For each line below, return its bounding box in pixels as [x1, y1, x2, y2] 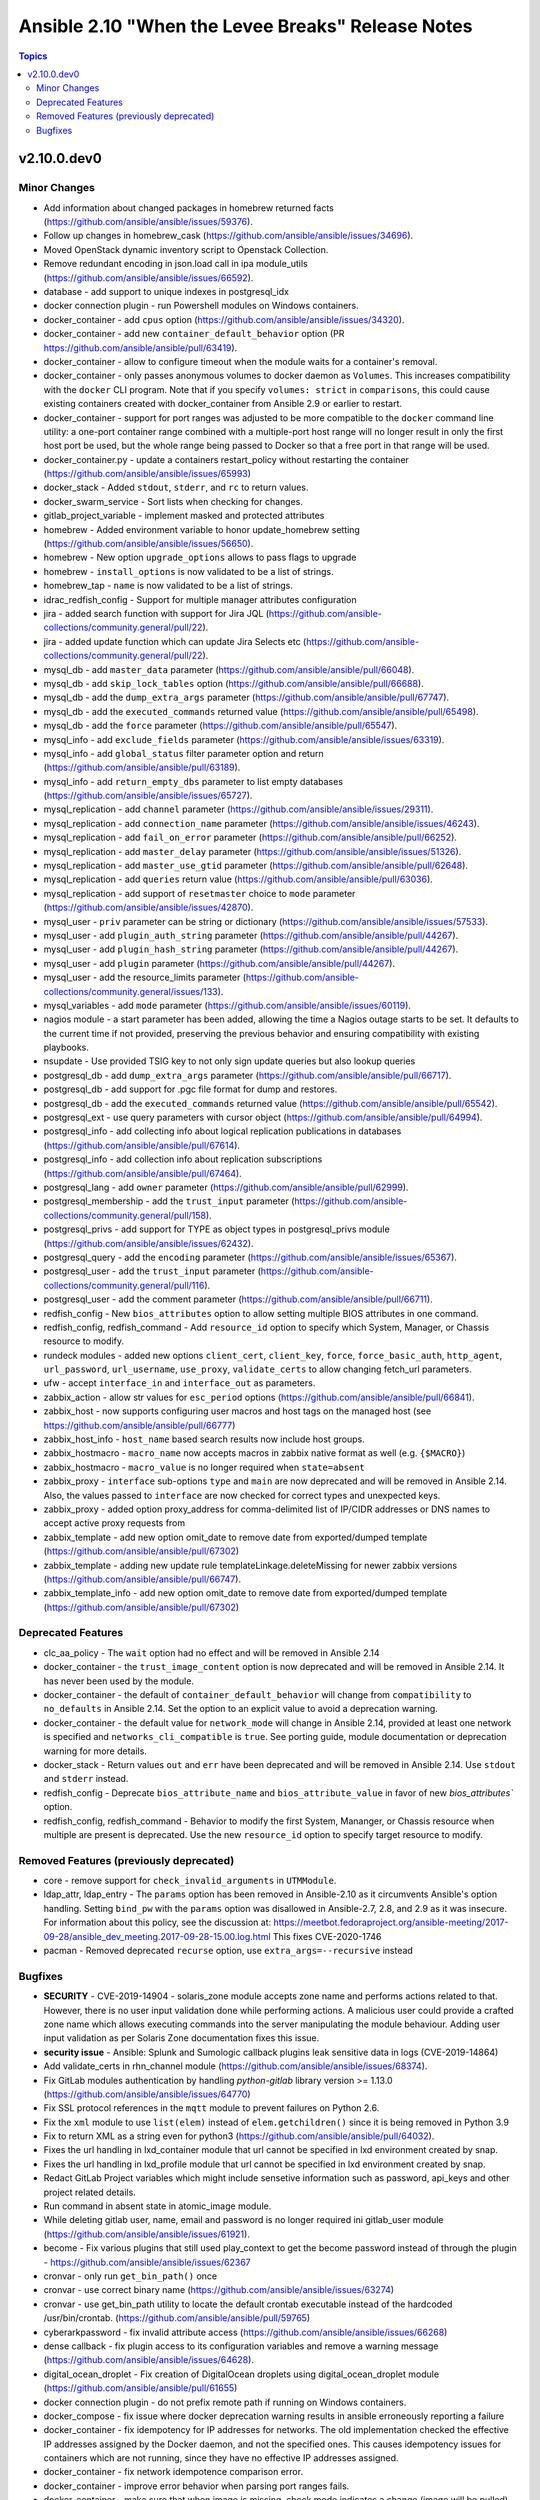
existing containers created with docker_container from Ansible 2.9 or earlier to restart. [43, 398, 403, 410]
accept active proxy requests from [43, 1517, 186, 1529]
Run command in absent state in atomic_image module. [43, 2200, 272, 2212]
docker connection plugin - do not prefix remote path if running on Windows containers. [43, 2396, 407, 2408]
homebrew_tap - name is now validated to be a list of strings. [43, 580, 294, 592]
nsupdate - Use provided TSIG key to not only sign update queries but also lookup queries [43, 1055, 416, 1067]
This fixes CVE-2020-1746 [272, 1930, 382, 1942]
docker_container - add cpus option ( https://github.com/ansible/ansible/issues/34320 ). [43, 313, 405, 325]
